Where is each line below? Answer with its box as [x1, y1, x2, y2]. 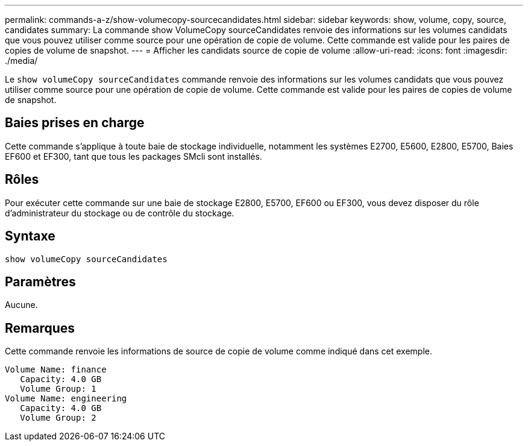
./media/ [5, 55, 38, 66]
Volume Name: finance [5, 365, 107, 375]
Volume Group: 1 [20, 384, 96, 394]
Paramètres [5, 274, 76, 289]
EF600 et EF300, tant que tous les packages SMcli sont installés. [5, 151, 262, 162]
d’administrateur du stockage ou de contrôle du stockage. [5, 207, 234, 218]
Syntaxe [5, 228, 55, 244]
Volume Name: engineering [5, 394, 127, 404]
